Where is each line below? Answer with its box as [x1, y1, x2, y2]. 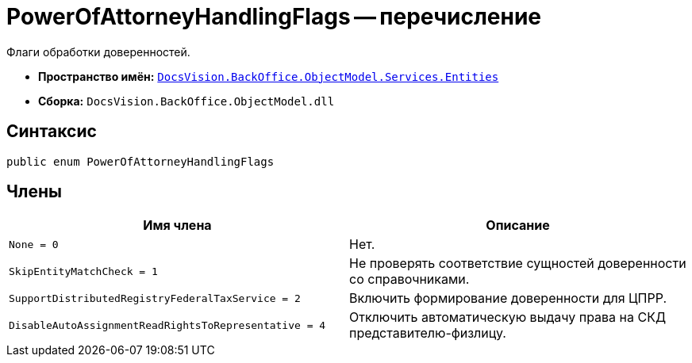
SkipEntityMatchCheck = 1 [9, 265, 158, 277]
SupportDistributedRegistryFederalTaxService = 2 [9, 292, 301, 304]
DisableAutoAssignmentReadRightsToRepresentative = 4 [9, 319, 326, 331]
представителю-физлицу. [349, 325, 506, 342]
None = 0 [9, 238, 59, 250]
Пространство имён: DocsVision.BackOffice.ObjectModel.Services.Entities [38, 69, 499, 83]
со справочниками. [349, 271, 470, 288]
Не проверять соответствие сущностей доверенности [349, 255, 686, 272]
